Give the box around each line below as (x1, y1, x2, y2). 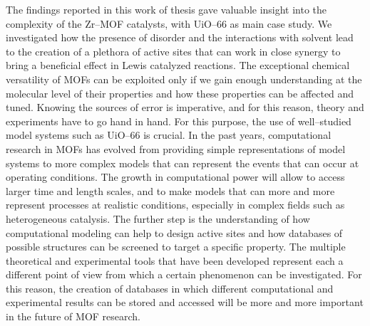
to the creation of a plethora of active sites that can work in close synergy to (6, 43, 341, 58)
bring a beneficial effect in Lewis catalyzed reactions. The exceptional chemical (6, 58, 350, 73)
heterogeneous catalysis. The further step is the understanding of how (6, 211, 310, 226)
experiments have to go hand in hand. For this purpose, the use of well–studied (6, 113, 351, 128)
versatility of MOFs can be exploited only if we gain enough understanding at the (6, 71, 362, 86)
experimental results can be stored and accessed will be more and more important (6, 295, 364, 310)
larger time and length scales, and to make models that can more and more (6, 183, 335, 198)
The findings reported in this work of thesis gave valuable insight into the (6, 2, 327, 16)
